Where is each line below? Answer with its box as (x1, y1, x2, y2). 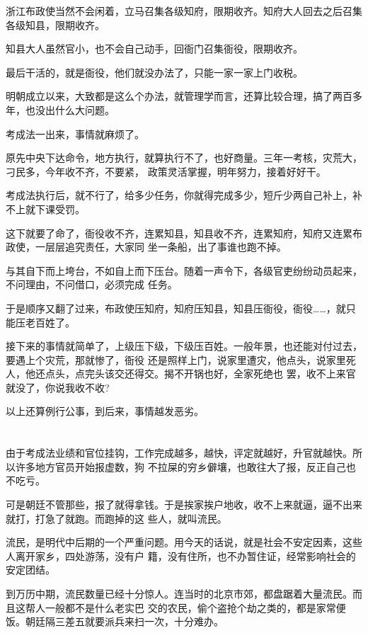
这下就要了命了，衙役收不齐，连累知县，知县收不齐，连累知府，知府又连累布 (6, 225, 362, 240)
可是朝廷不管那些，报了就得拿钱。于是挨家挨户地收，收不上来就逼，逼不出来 (6, 497, 362, 512)
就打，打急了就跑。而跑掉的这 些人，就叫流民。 (6, 511, 227, 525)
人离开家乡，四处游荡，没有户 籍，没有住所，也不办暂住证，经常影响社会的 (6, 548, 356, 563)
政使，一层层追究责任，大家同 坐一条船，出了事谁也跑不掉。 (6, 239, 287, 254)
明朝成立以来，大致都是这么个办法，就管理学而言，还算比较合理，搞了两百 (6, 89, 352, 103)
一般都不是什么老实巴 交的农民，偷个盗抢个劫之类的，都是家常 (45, 600, 336, 615)
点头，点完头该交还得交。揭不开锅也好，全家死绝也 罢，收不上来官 (45, 366, 356, 381)
